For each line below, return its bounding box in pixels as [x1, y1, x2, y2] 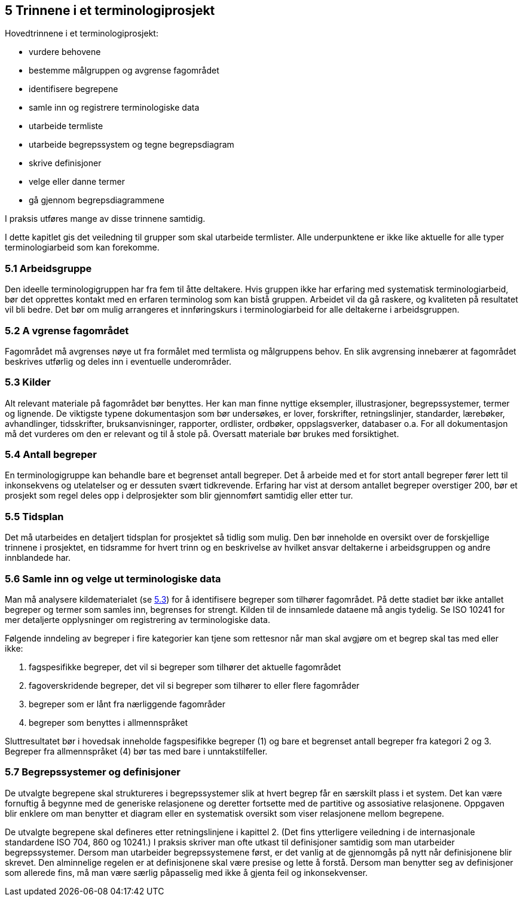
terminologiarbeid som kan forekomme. [5, 242, 160, 253]
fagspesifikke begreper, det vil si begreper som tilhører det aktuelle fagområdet [29, 661, 341, 672]
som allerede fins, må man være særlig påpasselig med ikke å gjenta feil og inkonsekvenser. [5, 867, 368, 878]
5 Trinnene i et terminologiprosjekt [5, 3, 215, 18]
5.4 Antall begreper [5, 448, 97, 461]
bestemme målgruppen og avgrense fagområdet [29, 65, 219, 76]
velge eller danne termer [29, 176, 126, 187]
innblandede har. [5, 552, 71, 563]
